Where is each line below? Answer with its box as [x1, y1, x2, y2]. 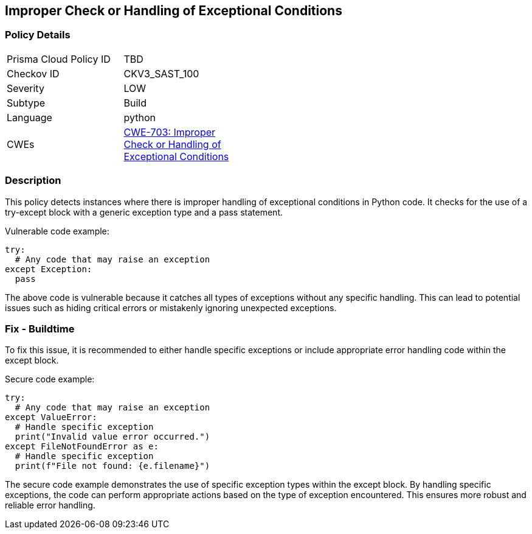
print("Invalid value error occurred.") [15, 432, 210, 442]
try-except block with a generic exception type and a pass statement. [5, 206, 283, 217]
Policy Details [5, 29, 71, 41]
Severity [7, 82, 44, 94]
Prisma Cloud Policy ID [7, 52, 111, 65]
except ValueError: [5, 412, 97, 423]
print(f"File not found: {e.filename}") [15, 461, 210, 471]
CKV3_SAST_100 [123, 67, 199, 80]
